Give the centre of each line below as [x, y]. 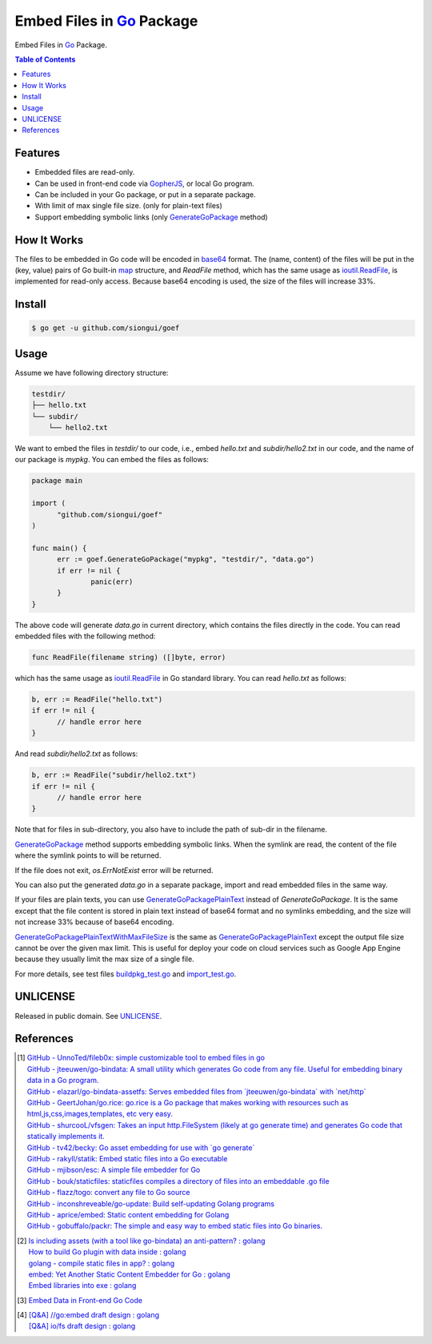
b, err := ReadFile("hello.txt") [97, 700]
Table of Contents [45, 59]
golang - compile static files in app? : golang [102, 1263]
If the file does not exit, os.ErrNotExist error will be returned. [114, 870]
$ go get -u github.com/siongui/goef [106, 328]
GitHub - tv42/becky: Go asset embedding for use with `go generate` [141, 1147]
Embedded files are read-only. [85, 172]
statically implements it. [66, 1137]
